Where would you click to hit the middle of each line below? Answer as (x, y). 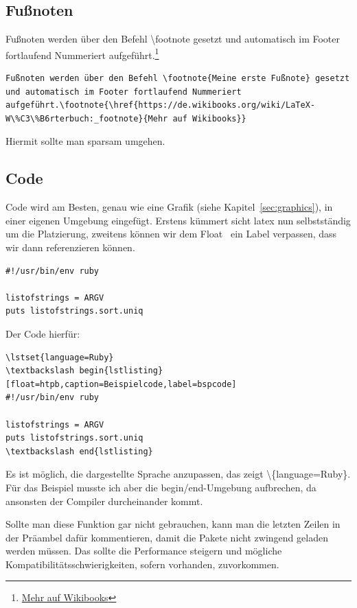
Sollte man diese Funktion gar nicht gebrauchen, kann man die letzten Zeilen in (173, 524)
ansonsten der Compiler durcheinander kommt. (104, 501)
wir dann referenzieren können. (70, 247)
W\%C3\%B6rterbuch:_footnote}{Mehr (87, 118)
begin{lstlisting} (121, 371)
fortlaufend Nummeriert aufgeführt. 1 (82, 54)
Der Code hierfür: (43, 333)
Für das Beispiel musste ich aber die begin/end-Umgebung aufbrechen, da (161, 487)
